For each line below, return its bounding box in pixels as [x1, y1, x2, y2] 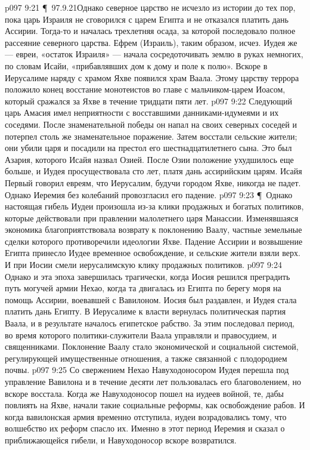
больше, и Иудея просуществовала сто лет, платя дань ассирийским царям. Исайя [5, 165, 302, 177]
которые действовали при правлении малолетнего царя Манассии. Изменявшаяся [5, 211, 299, 224]
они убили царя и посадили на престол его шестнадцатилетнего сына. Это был [5, 141, 292, 154]
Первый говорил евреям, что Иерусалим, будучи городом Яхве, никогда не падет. [5, 176, 301, 189]
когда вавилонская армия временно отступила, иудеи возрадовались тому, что [5, 410, 287, 423]
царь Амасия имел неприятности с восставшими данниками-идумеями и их [5, 106, 279, 119]
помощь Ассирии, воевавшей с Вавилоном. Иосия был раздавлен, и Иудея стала [5, 293, 297, 306]
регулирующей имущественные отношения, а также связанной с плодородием [5, 352, 287, 364]
